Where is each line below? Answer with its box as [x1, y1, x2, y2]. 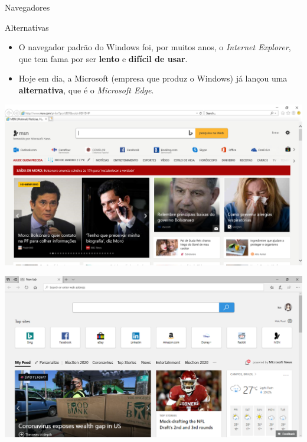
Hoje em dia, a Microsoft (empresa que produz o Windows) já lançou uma [18, 72, 288, 84]
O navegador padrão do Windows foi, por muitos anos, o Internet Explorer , [18, 41, 291, 53]
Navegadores [5, 1, 50, 13]
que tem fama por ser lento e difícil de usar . [18, 52, 188, 64]
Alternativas [5, 21, 49, 33]
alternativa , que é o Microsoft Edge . [18, 83, 154, 96]
